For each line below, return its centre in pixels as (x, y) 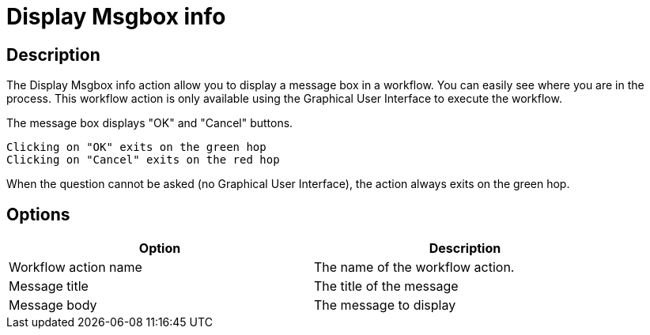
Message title (49, 286)
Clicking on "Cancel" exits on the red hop (143, 160)
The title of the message (386, 286)
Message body (53, 305)
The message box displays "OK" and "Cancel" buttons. (150, 123)
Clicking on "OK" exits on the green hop (136, 147)
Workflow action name (76, 267)
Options (38, 214)
